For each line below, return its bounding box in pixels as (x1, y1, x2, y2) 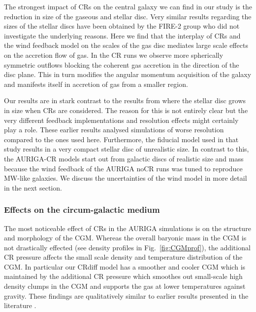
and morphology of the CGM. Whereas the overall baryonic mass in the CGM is (4, 233, 247, 243)
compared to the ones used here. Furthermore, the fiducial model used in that (4, 134, 239, 144)
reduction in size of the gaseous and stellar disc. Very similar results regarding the (4, 11, 252, 21)
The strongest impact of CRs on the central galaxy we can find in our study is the (4, 1, 252, 11)
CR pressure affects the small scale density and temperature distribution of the (4, 252, 243, 262)
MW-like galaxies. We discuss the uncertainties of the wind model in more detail (4, 173, 247, 183)
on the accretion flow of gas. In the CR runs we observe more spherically (4, 49, 224, 60)
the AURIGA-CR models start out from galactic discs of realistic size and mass (4, 153, 244, 163)
